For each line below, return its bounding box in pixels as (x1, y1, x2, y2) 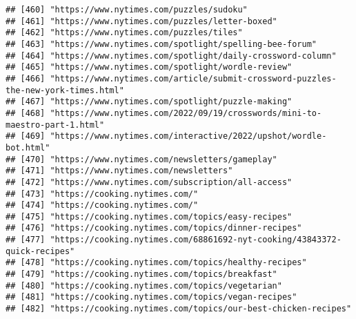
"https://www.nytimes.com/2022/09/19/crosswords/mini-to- (50, 108, 322, 118)
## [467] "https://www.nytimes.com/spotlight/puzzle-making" (6, 97, 293, 107)
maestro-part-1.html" (6, 119, 105, 130)
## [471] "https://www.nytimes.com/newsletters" (6, 166, 233, 176)
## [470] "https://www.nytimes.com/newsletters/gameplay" (6, 154, 277, 164)
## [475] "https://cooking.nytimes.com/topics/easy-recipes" (6, 211, 293, 222)
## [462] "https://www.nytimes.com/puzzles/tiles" (6, 28, 243, 38)
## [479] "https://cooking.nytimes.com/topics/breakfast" (6, 269, 277, 280)
